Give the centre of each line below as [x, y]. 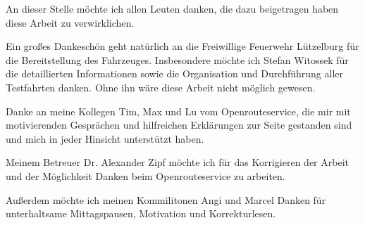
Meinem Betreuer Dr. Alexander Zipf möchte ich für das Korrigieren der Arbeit [177, 162]
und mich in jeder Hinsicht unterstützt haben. [105, 138]
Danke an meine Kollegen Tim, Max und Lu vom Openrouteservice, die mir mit [178, 111]
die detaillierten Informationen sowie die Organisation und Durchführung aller [174, 73]
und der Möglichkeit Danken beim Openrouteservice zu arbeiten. [146, 175]
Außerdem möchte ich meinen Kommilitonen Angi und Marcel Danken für [166, 199]
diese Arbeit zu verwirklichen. [70, 22]
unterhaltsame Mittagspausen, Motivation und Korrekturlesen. [141, 213]
